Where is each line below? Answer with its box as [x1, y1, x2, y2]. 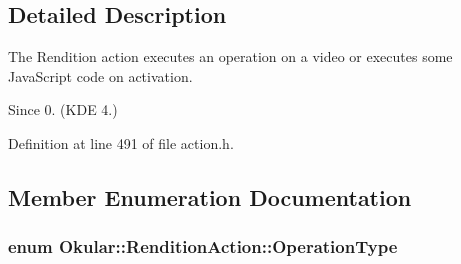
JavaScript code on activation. [8, 65, 193, 86]
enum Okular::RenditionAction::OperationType [8, 234, 398, 259]
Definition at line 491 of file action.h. [8, 132, 234, 153]
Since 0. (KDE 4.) [8, 99, 118, 120]
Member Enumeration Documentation [8, 181, 412, 212]
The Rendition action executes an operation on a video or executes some [8, 46, 453, 67]
